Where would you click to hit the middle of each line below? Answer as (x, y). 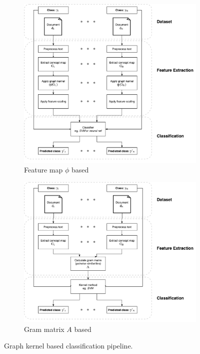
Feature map (43, 170)
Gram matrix (44, 329)
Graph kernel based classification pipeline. (68, 346)
